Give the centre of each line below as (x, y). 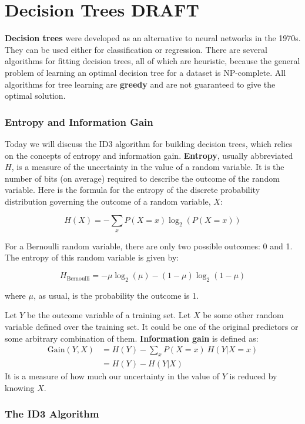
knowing (20, 387)
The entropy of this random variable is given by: (92, 257)
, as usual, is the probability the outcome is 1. (116, 295)
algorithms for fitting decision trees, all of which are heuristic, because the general (152, 61)
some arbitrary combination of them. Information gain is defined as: (132, 338)
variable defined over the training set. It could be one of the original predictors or (152, 327)
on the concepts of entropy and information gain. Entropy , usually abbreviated (149, 155)
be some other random (243, 315)
